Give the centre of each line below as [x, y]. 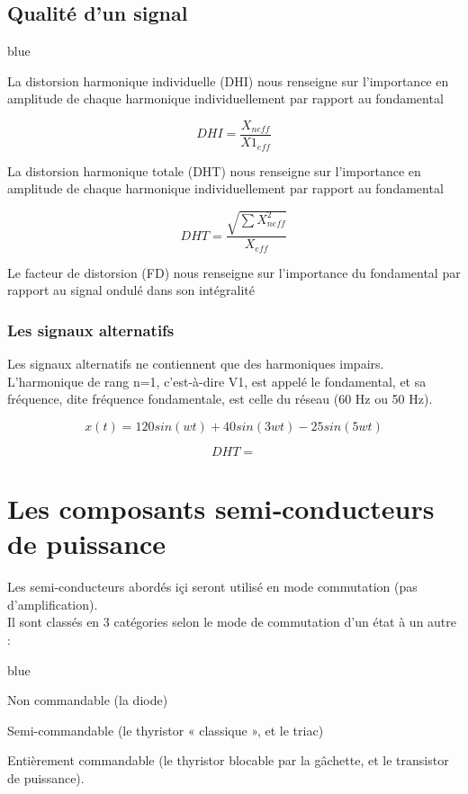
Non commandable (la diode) [88, 700]
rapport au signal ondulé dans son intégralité [131, 290]
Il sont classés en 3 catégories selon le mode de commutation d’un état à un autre [232, 622]
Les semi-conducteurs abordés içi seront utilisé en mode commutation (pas [212, 587]
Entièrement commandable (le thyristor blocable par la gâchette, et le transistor [228, 760]
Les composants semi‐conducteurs [221, 509]
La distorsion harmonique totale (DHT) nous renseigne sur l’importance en [214, 170]
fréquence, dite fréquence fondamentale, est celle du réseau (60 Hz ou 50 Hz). [220, 399]
